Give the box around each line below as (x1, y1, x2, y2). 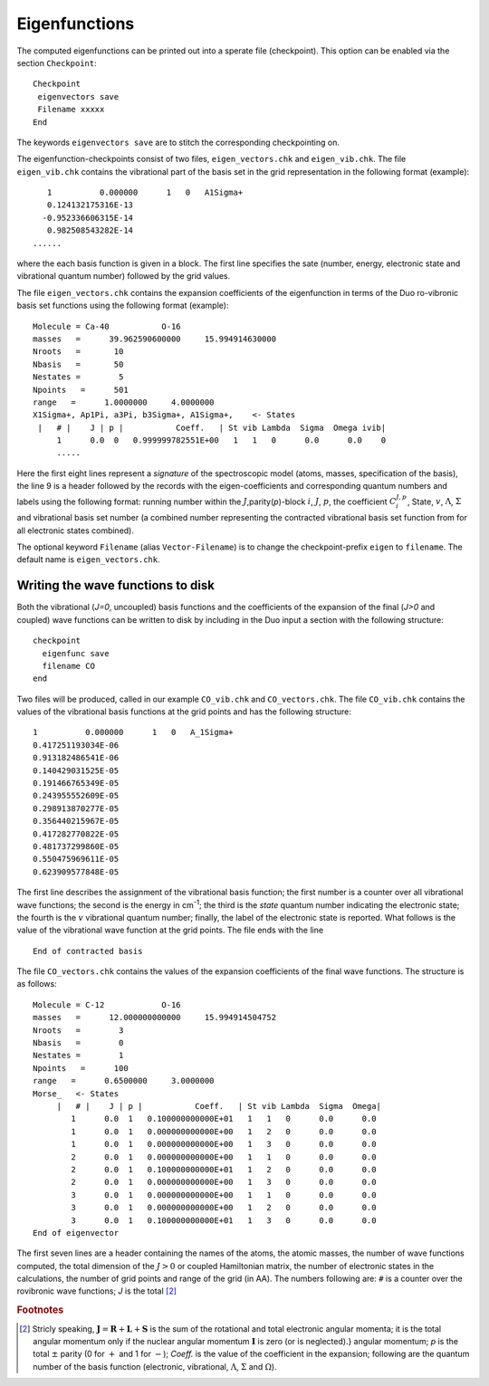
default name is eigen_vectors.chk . (16, 554, 160, 565)
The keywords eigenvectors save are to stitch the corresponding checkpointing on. (16, 137, 340, 148)
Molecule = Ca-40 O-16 (33, 321, 181, 331)
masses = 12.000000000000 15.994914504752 (33, 1012, 276, 1023)
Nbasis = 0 (33, 1037, 124, 1048)
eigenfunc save (42, 648, 110, 658)
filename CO (42, 661, 95, 671)
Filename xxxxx (37, 104, 105, 115)
